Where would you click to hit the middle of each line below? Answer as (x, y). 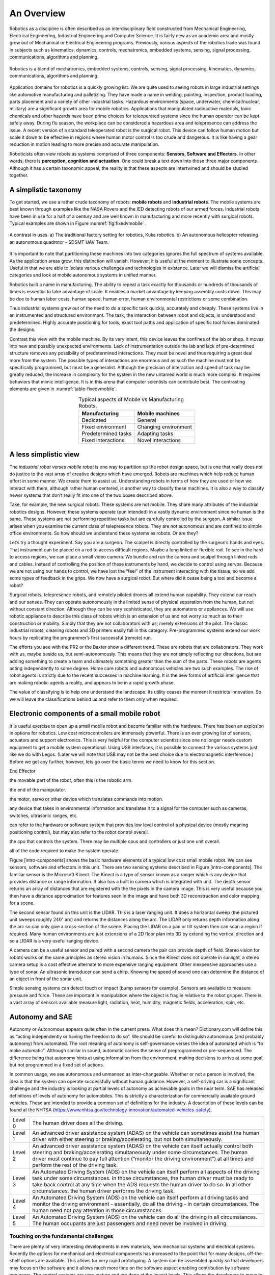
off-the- (256, 1253)
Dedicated (94, 420)
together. (19, 175)
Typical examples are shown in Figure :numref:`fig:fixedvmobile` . (78, 223)
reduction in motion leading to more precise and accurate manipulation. (84, 144)
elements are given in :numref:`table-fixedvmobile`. (63, 389)
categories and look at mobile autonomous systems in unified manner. (83, 275)
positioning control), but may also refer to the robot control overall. (79, 832)
